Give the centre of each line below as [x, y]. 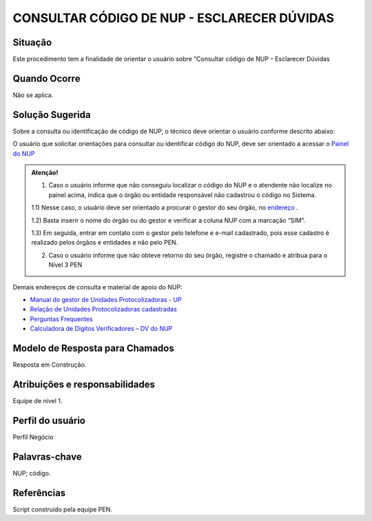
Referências [39, 493]
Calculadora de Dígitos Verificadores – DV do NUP [101, 329]
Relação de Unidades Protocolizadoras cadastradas [103, 309]
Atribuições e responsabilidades [84, 384]
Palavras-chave [47, 457]
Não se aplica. [33, 95]
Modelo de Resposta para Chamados [94, 348]
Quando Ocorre [46, 78]
